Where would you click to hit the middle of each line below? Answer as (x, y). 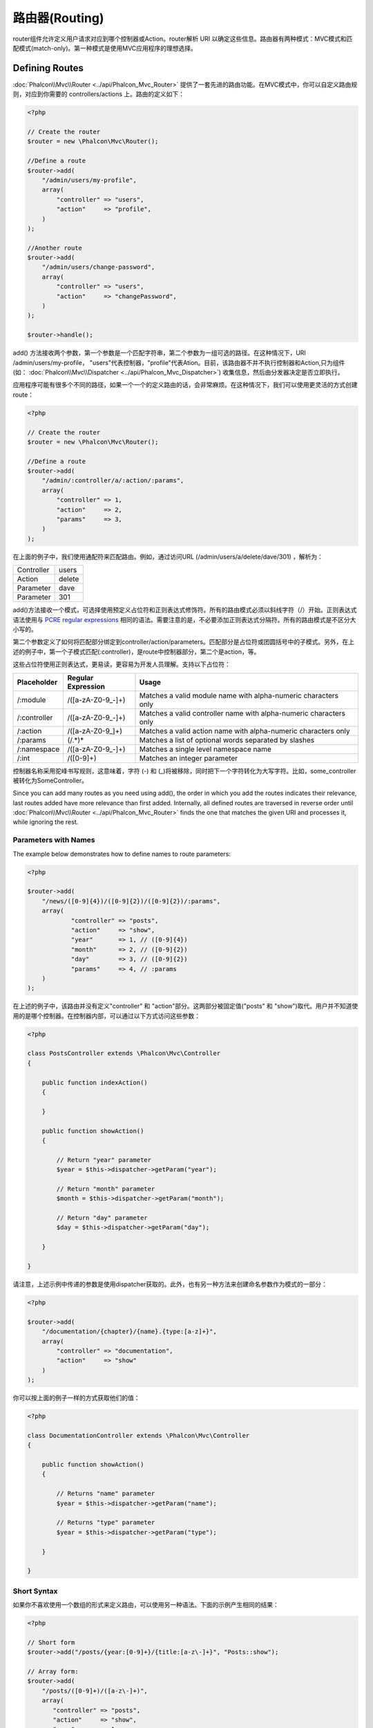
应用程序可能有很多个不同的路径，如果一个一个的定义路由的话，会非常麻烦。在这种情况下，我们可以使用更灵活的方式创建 (185, 385)
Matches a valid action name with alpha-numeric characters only (245, 731)
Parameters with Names (54, 840)
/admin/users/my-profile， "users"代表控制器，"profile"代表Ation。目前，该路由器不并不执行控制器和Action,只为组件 (179, 362)
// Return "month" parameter (106, 1189)
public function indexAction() (95, 1082)
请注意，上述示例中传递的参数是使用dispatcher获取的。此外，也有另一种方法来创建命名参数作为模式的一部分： (170, 1284)
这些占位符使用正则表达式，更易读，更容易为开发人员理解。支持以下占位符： (122, 664)
